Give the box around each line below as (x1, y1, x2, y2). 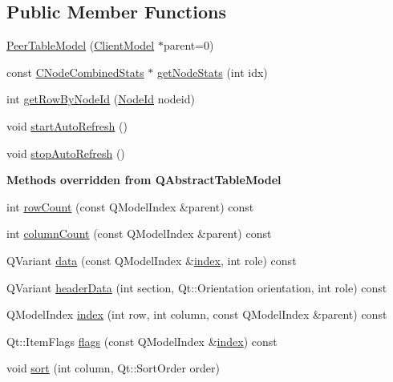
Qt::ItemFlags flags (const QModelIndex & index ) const (6, 332, 278, 349)
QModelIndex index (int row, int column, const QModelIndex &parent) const (6, 306, 387, 323)
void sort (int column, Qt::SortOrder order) (6, 360, 220, 376)
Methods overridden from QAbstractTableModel (6, 171, 282, 188)
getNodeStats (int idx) (157, 63, 268, 80)
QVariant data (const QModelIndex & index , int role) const (6, 251, 297, 268)
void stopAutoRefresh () (6, 144, 125, 161)
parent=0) (163, 37, 214, 54)
